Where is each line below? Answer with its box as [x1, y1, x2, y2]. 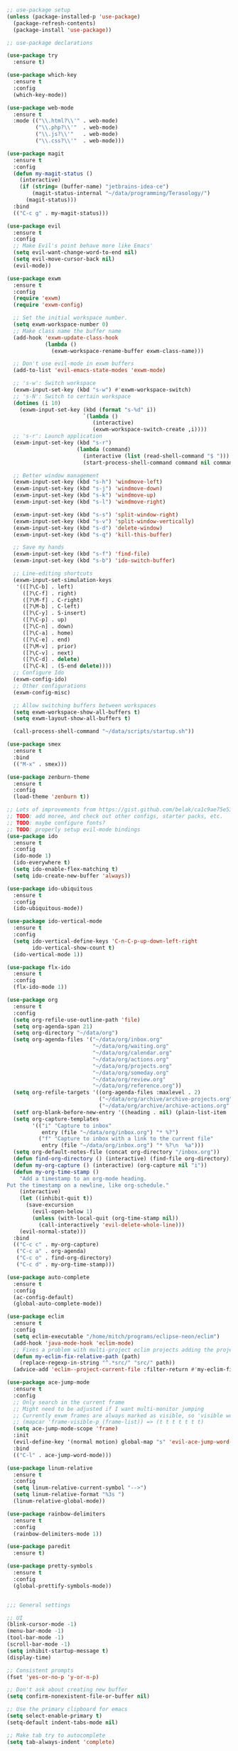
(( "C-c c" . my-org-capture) [13, 1241, 99, 1249]
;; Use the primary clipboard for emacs [6, 1705, 129, 1713]
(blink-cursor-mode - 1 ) [6, 1621, 77, 1628]
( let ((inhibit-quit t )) [19, 1195, 93, 1202]
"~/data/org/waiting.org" [92, 1043, 170, 1050]
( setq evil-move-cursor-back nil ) [13, 255, 115, 263]
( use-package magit [6, 150, 65, 157]
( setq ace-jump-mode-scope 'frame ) [13, 1425, 119, 1432]
